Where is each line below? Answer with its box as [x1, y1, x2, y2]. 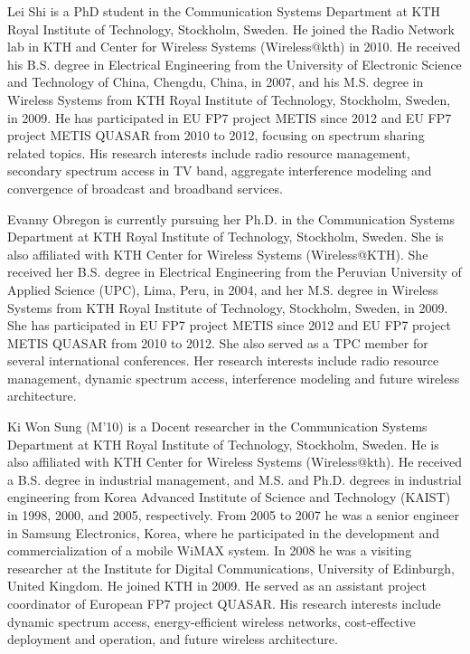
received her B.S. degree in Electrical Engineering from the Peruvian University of [7, 262, 462, 281]
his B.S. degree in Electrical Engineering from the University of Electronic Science [7, 54, 462, 73]
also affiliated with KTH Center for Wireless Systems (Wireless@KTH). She [7, 244, 428, 263]
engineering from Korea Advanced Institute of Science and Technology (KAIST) [7, 488, 451, 507]
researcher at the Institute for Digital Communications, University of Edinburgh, [7, 558, 455, 577]
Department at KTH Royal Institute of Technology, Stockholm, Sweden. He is [7, 434, 439, 453]
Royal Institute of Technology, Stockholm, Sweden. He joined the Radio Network [7, 19, 455, 38]
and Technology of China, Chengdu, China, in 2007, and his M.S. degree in [7, 72, 424, 91]
